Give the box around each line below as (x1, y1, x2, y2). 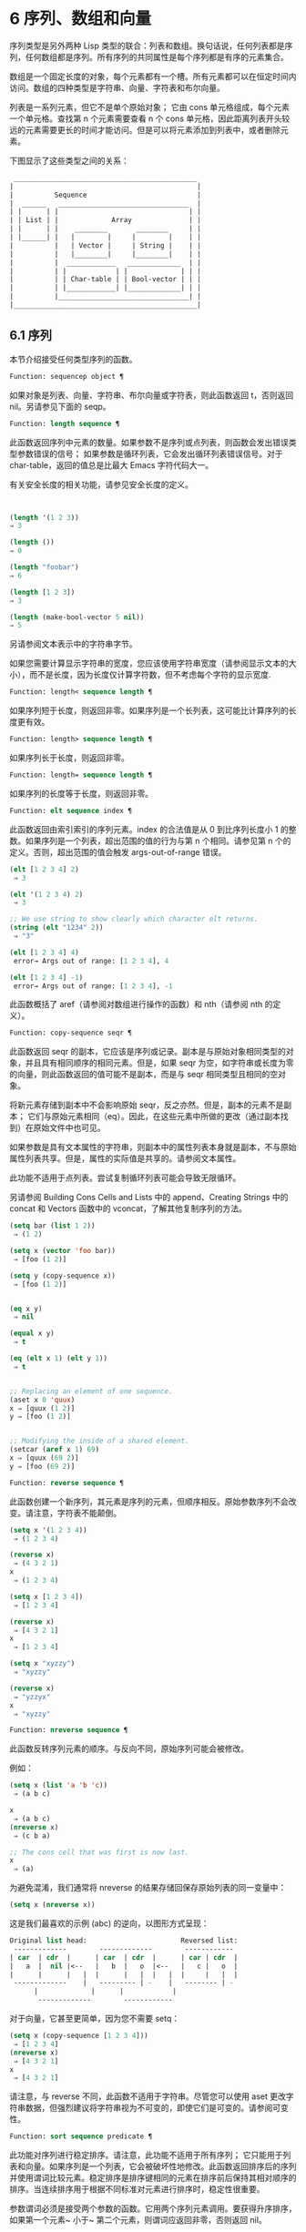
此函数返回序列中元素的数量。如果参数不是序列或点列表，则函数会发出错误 (9, 436, 289, 447)
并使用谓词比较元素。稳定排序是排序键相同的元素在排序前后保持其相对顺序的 (9, 2173, 297, 2184)
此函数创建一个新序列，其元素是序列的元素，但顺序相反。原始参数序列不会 (9, 1495, 289, 1507)
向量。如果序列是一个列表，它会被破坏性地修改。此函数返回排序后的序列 (25, 2161, 297, 2172)
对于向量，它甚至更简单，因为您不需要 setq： (9, 2013, 180, 2023)
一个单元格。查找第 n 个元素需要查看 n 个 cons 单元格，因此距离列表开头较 (9, 113, 291, 124)
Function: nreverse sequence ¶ (9, 1726, 128, 1735)
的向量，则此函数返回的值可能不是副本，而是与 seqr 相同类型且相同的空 (9, 1069, 279, 1080)
